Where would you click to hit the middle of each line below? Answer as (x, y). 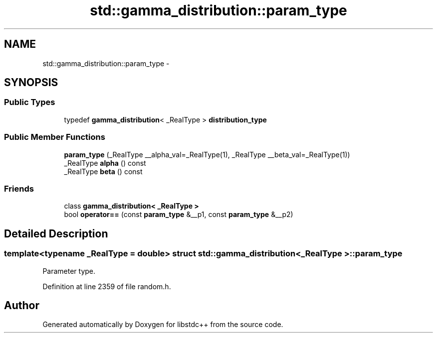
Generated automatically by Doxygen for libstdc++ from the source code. (163, 325)
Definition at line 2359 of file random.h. (107, 286)
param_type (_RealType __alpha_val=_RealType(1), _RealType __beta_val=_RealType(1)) (207, 154)
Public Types (30, 102)
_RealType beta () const (103, 171)
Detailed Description (56, 233)
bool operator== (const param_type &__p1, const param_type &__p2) (179, 215)
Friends (19, 188)
